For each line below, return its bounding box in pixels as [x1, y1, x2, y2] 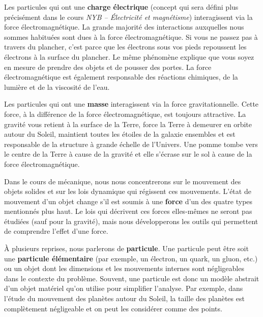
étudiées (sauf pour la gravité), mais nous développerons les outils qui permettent [4, 215, 258, 226]
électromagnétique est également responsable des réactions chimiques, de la [4, 71, 238, 82]
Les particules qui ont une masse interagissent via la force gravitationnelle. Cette [4, 99, 259, 109]
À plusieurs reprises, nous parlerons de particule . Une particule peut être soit [4, 243, 249, 254]
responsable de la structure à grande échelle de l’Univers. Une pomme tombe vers [4, 138, 258, 149]
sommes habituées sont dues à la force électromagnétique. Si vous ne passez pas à [4, 31, 258, 42]
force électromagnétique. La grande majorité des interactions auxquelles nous [4, 21, 244, 32]
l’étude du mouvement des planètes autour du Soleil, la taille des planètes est [4, 293, 245, 304]
